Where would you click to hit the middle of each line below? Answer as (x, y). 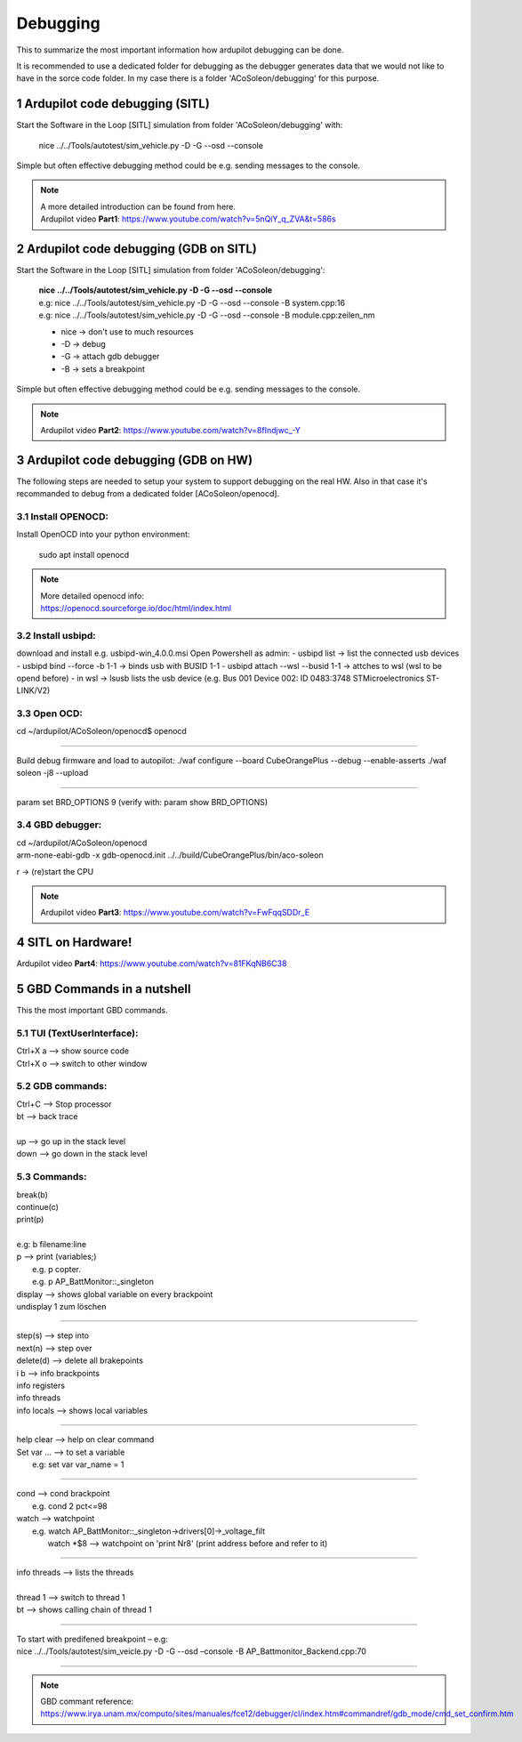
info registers (41, 1385)
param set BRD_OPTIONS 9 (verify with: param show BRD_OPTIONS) (142, 802)
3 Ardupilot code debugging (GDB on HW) (135, 460)
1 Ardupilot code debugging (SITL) (113, 104)
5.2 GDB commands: (62, 1086)
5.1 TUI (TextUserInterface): (77, 1033)
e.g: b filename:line (52, 1245)
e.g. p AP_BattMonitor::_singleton (93, 1282)
